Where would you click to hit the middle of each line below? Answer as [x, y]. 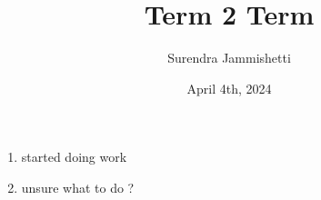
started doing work [74, 157]
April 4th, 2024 [229, 88]
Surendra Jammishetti [229, 58]
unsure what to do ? [78, 187]
